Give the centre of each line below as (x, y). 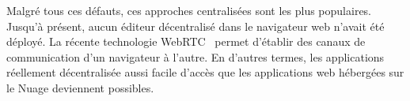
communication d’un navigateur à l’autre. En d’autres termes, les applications (196, 56)
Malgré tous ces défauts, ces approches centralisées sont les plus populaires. (189, 10)
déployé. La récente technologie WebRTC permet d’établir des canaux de (186, 41)
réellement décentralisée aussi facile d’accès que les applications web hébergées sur (205, 72)
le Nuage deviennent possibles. (80, 87)
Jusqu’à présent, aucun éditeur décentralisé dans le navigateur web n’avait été (196, 26)
